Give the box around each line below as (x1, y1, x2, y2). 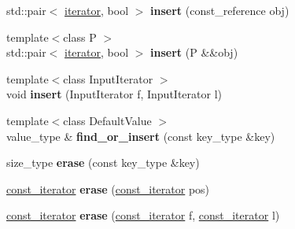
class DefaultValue (63, 112, 152, 128)
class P (63, 28, 97, 45)
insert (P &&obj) (150, 44, 238, 61)
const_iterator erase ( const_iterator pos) (6, 180, 210, 197)
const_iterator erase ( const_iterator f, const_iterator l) (6, 207, 280, 223)
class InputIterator (63, 70, 153, 87)
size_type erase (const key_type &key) (6, 154, 200, 171)
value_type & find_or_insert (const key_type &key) (6, 127, 275, 144)
